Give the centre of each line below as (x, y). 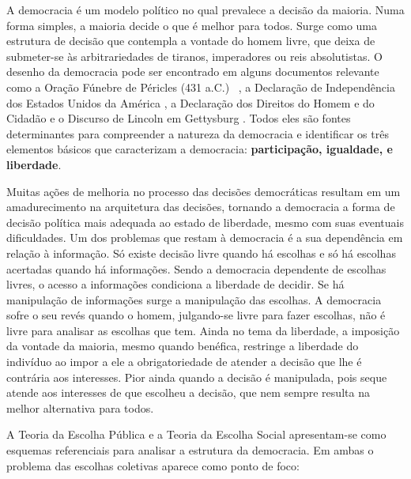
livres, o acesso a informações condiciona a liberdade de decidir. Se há (175, 284)
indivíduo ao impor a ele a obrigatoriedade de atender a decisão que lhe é (184, 362)
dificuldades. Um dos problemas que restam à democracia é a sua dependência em (205, 238)
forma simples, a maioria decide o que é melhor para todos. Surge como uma (192, 25)
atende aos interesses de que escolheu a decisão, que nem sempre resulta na (188, 392)
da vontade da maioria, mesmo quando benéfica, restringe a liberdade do (183, 346)
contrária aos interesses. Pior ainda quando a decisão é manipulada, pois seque (197, 377)
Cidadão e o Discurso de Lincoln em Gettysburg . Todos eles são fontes (179, 118)
